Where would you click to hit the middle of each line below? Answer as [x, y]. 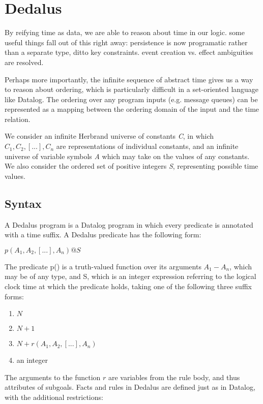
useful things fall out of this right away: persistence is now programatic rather [126, 42]
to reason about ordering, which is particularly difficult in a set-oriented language [132, 89]
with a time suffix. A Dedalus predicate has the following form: [103, 235]
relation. [18, 119]
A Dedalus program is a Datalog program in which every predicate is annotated [129, 224]
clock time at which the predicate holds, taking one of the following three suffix [128, 286]
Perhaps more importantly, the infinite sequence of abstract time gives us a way [129, 79]
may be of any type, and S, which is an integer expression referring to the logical [130, 276]
